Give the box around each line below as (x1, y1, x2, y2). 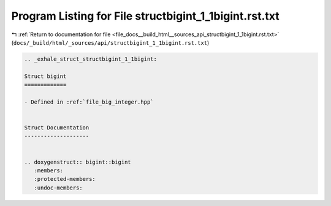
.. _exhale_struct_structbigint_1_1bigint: (24, 55, 158, 63)
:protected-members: (34, 175, 96, 183)
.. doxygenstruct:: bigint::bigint (24, 158, 131, 166)
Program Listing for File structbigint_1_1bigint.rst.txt (11, 9, 280, 23)
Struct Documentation (24, 124, 89, 131)
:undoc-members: (34, 184, 83, 191)
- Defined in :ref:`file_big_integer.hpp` (24, 98, 154, 105)
